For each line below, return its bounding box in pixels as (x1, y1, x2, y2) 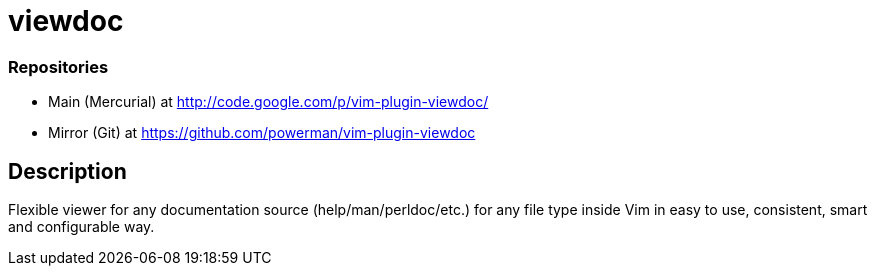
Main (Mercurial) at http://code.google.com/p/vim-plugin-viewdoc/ (48, 93, 489, 111)
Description (8, 158, 127, 184)
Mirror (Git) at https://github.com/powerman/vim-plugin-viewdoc (48, 124, 476, 142)
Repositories (8, 56, 109, 77)
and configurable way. (8, 217, 155, 235)
